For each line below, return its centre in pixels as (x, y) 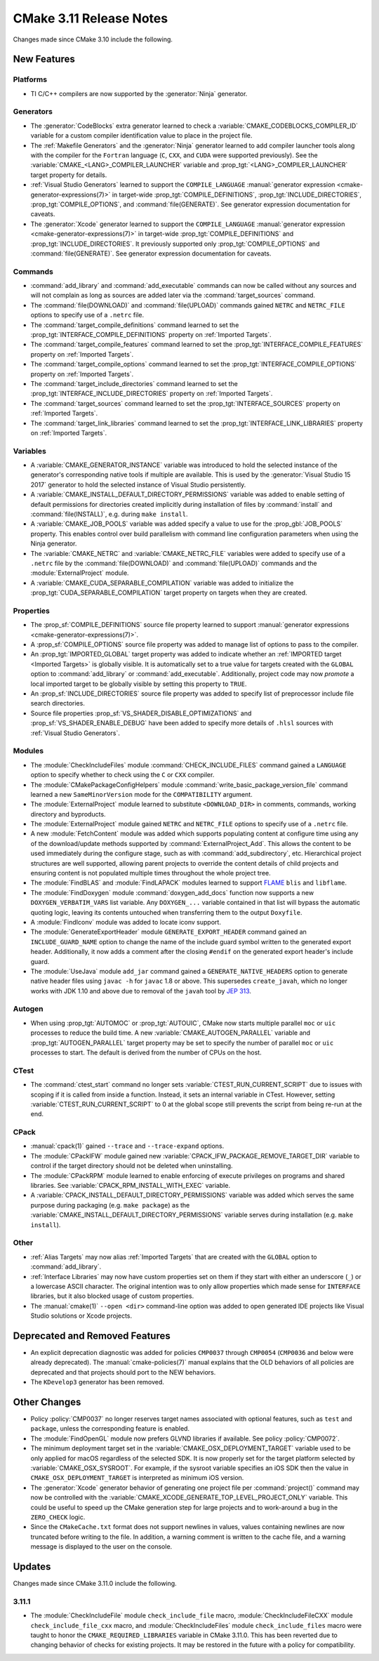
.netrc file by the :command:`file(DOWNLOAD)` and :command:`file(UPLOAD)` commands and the (174, 563)
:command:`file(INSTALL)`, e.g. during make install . (109, 514)
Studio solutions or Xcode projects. (81, 1316)
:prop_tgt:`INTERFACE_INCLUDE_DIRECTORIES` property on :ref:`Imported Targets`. (152, 394)
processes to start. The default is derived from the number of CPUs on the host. (146, 1052)
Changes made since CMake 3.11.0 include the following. (95, 1584)
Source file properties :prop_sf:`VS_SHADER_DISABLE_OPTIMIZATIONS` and (141, 713)
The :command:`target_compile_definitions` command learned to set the (135, 325)
